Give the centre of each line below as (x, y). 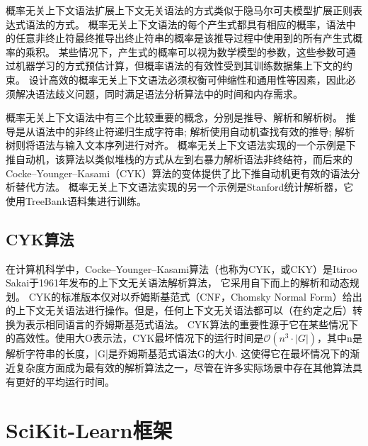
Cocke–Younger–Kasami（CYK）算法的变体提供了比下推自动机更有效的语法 (178, 173)
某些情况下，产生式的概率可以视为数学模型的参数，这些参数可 (202, 51)
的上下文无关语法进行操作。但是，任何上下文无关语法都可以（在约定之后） (179, 310)
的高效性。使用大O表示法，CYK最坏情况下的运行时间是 (135, 338)
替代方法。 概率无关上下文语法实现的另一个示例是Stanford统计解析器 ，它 (184, 187)
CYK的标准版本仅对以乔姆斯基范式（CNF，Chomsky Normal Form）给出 (195, 296)
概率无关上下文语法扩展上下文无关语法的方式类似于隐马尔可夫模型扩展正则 (179, 10)
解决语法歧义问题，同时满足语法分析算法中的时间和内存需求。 (159, 93)
